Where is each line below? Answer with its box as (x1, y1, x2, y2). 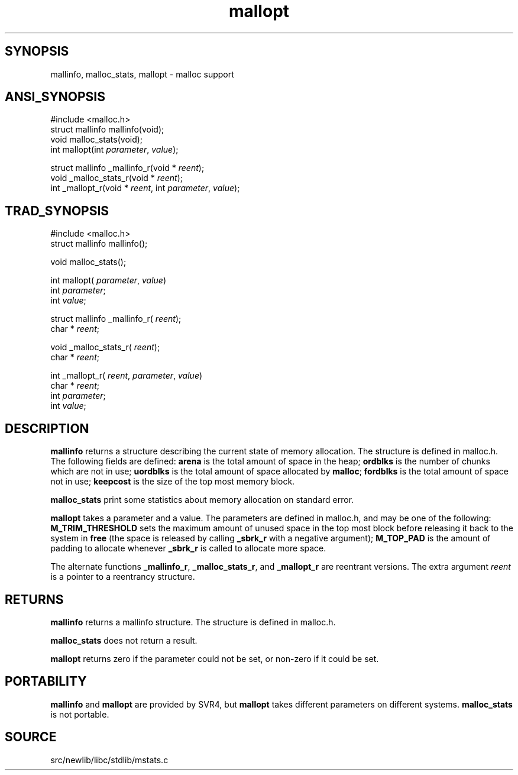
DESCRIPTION (5, 421, 89, 436)
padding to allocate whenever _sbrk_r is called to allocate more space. (50, 543, 326, 554)
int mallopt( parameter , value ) (50, 275, 167, 286)
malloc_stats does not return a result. (50, 635, 198, 645)
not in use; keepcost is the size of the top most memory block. (50, 476, 295, 487)
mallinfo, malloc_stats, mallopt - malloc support (50, 69, 234, 79)
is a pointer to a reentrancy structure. (50, 571, 195, 582)
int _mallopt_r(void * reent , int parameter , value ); (50, 183, 240, 193)
